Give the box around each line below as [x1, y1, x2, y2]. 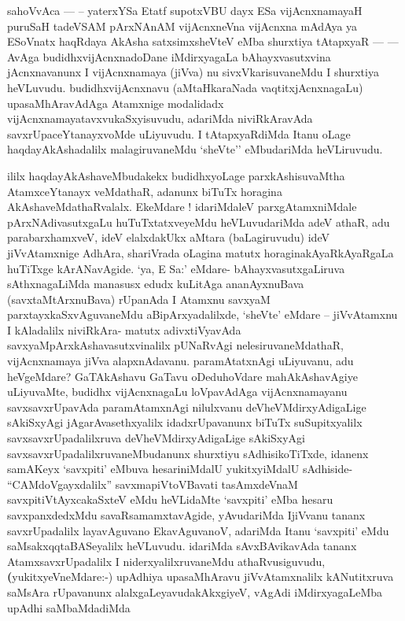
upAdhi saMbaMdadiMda [7, 599, 131, 615]
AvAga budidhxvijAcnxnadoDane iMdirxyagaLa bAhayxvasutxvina [7, 48, 331, 65]
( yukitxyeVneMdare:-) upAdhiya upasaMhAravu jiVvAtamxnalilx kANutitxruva [7, 568, 394, 585]
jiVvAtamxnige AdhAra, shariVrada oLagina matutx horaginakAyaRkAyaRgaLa [7, 244, 394, 261]
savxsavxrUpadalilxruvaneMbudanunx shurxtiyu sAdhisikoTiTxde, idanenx [7, 445, 369, 461]
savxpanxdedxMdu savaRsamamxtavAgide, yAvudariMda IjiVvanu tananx [7, 507, 366, 523]
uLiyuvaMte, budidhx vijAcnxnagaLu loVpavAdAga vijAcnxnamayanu [7, 383, 348, 400]
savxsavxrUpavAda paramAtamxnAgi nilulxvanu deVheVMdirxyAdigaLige [7, 398, 366, 415]
